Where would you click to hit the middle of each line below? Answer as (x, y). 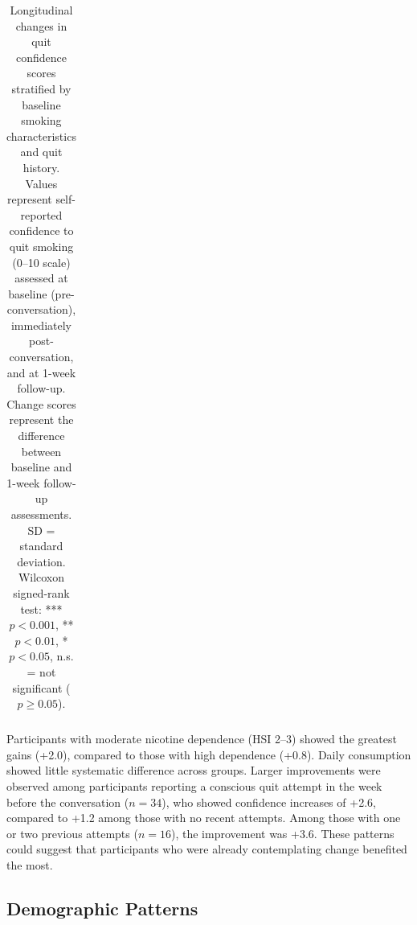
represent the (41, 419)
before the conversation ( (68, 802)
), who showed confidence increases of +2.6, (269, 802)
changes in (41, 25)
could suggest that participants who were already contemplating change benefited (207, 849)
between (41, 451)
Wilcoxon (41, 577)
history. (41, 167)
